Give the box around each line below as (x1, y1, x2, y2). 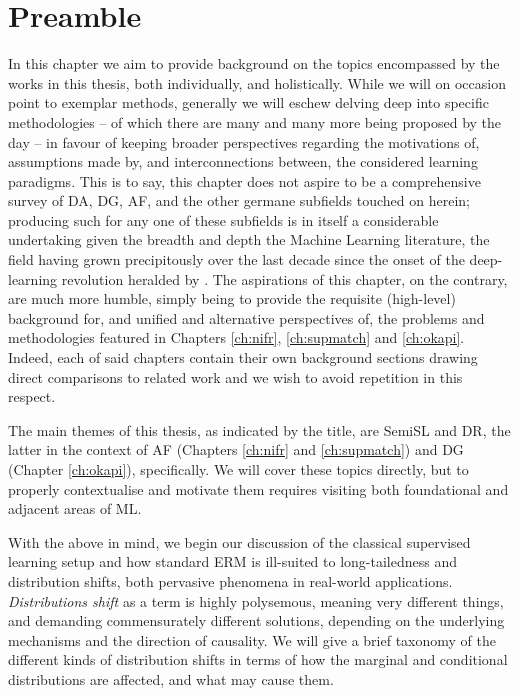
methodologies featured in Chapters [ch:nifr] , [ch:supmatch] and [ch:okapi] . (8, 327, 465, 348)
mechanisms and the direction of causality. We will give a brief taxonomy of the (8, 629, 496, 650)
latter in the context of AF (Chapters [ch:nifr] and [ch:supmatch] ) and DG (8, 439, 464, 460)
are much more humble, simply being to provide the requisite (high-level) (8, 288, 456, 309)
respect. (8, 386, 56, 407)
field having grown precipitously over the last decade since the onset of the (8, 249, 465, 270)
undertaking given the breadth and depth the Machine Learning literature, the (8, 229, 490, 250)
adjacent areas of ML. (8, 498, 142, 519)
